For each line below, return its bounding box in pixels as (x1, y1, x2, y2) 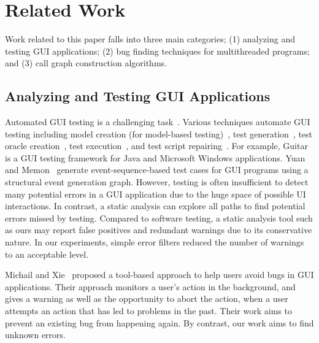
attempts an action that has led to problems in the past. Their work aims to (5, 304, 292, 317)
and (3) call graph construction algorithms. (5, 56, 167, 69)
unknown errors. (5, 328, 66, 341)
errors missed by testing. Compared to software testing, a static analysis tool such (5, 211, 313, 224)
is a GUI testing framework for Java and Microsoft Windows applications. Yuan (5, 151, 306, 164)
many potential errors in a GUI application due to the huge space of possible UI (5, 187, 306, 200)
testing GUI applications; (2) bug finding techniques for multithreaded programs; (5, 44, 310, 57)
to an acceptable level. (5, 247, 89, 260)
